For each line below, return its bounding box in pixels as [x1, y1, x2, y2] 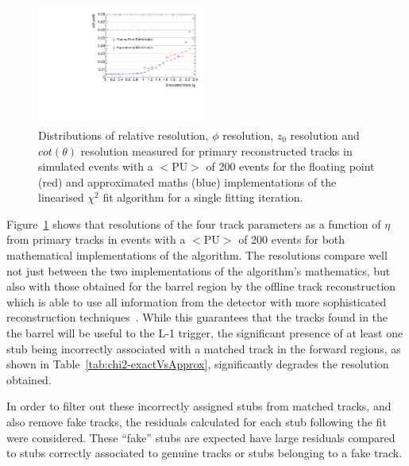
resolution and [290, 126, 360, 143]
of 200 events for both [238, 231, 345, 248]
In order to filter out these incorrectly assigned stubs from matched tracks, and [6, 398, 392, 414]
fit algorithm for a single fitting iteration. [102, 189, 303, 206]
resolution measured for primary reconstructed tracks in [80, 142, 353, 159]
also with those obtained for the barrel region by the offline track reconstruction [6, 278, 396, 295]
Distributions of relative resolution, [38, 126, 209, 143]
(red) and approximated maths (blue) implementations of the [38, 173, 337, 190]
